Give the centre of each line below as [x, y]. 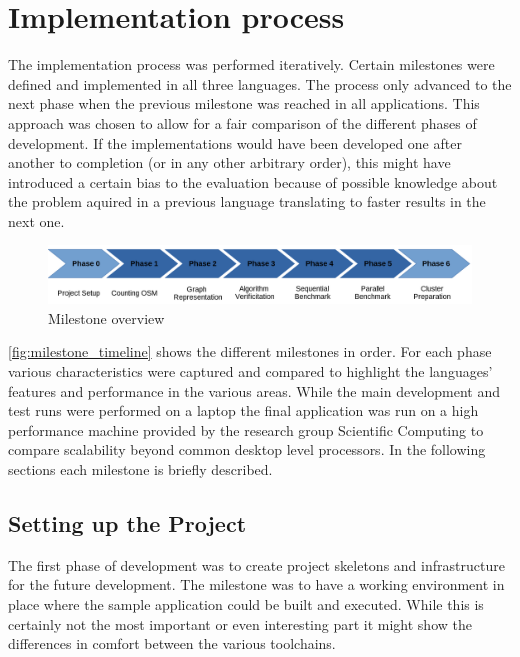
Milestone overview [106, 317]
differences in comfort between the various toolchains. [172, 643]
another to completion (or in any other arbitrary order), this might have [229, 162]
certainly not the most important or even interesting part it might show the [240, 623]
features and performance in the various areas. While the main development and [254, 390]
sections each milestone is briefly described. [140, 469]
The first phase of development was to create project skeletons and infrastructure [256, 564]
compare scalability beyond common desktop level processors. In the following [247, 449]
